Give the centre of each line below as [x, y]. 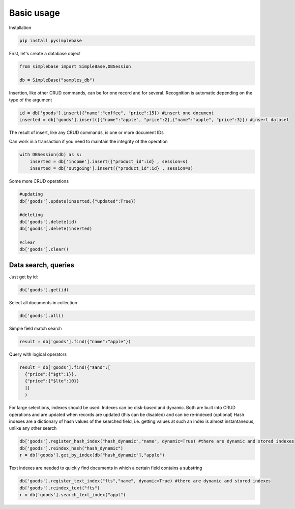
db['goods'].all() [42, 316]
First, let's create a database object [45, 53]
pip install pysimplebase [51, 40]
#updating [31, 194]
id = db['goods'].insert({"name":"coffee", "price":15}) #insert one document [117, 113]
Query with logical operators [38, 354]
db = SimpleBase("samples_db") [57, 80]
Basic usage [34, 13]
